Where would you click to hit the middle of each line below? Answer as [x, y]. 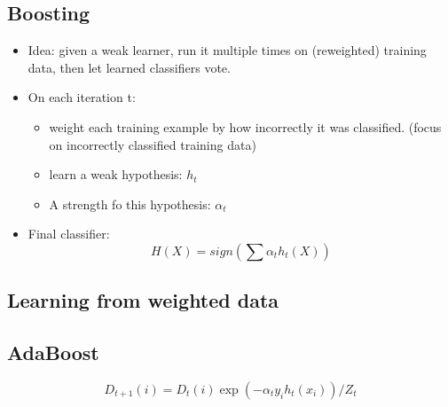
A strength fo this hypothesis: [130, 203]
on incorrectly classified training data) [153, 144]
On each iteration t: [82, 97]
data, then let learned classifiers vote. [129, 67]
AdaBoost [53, 352]
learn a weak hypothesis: [116, 174]
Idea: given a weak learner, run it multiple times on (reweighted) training [227, 50]
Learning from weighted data [143, 300]
